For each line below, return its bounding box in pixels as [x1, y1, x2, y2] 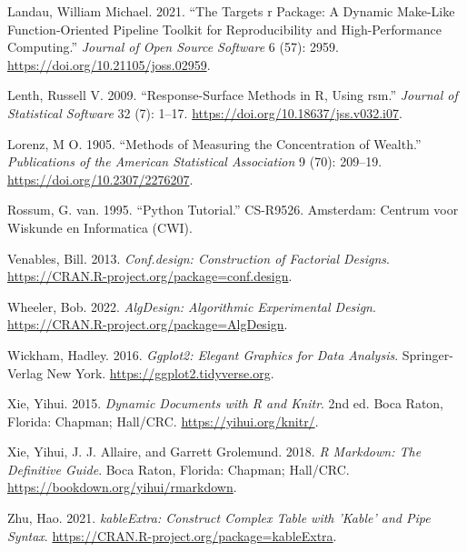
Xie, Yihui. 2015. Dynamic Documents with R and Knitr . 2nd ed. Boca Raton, [7, 394, 444, 413]
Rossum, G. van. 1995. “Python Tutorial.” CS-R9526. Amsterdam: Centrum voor [7, 200, 459, 219]
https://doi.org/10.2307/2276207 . [7, 169, 194, 188]
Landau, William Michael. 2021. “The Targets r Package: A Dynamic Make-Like [7, 2, 455, 20]
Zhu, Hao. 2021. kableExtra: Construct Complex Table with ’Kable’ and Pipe [7, 508, 431, 527]
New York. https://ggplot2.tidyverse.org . [46, 363, 274, 382]
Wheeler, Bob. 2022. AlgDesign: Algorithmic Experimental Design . [7, 296, 376, 316]
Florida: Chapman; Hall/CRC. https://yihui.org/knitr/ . [7, 411, 319, 430]
